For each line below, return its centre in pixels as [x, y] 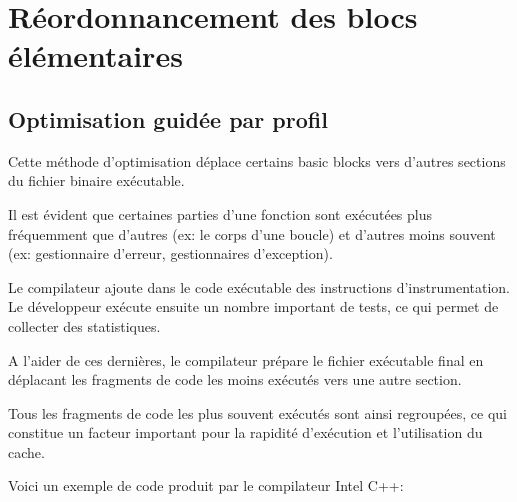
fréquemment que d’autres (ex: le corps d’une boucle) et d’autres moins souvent [252, 233]
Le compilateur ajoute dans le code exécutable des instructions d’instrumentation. [259, 286]
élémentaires [95, 55]
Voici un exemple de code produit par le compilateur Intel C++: [206, 485]
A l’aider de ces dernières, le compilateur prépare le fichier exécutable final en [246, 359]
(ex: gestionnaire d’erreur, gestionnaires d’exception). [170, 253]
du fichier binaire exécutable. [96, 180]
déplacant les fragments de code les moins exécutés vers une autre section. [235, 379]
